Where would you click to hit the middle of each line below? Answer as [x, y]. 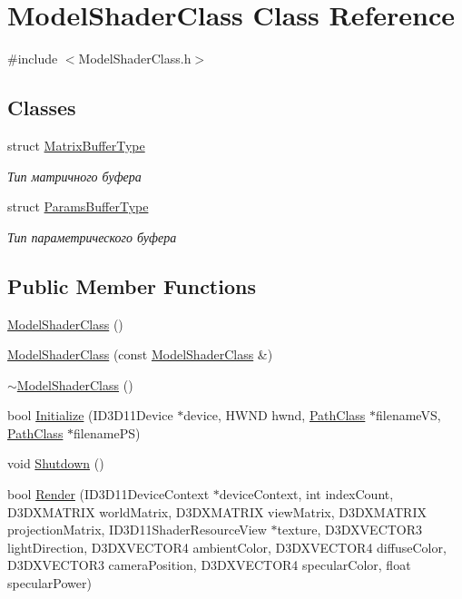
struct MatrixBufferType [76, 145]
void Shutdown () [56, 463]
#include [33, 59]
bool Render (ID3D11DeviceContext [108, 494]
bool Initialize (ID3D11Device [90, 415]
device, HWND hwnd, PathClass [275, 415]
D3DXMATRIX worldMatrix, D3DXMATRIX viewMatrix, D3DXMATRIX [217, 511]
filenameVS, [408, 415]
